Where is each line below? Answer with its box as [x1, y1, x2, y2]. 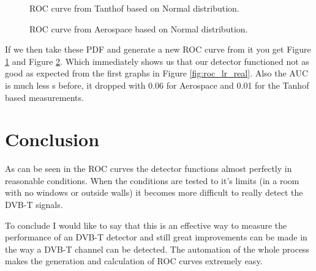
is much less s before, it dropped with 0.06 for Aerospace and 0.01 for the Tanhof [5, 78, 309, 91]
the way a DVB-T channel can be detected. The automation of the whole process [5, 242, 310, 255]
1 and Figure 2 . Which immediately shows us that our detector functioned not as [5, 54, 309, 67]
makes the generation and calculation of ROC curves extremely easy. [5, 254, 263, 267]
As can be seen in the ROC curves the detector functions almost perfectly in [5, 162, 292, 175]
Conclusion [5, 127, 100, 152]
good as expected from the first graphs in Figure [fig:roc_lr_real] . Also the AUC [5, 67, 309, 80]
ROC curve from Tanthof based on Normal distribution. [29, 2, 239, 14]
